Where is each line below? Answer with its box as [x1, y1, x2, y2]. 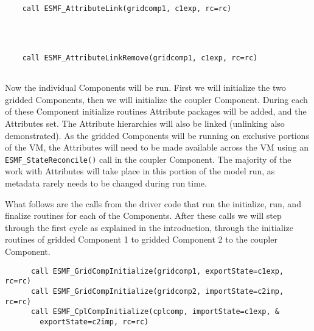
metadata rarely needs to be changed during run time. [5, 177, 207, 190]
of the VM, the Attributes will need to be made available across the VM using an [5, 141, 309, 154]
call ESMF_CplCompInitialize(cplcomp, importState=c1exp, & [30, 307, 280, 316]
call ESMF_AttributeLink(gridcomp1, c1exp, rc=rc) [22, 4, 232, 13]
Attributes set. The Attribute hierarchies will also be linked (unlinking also [5, 117, 285, 130]
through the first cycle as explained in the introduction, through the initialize [5, 221, 294, 233]
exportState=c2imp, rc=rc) [40, 317, 149, 326]
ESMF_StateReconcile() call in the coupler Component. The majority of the [5, 152, 291, 165]
